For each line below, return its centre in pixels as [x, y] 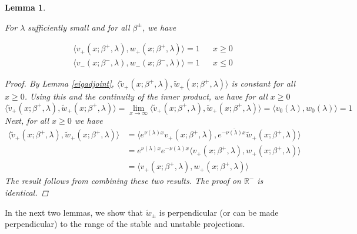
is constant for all [263, 83]
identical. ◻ [27, 192]
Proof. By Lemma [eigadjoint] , [59, 83]
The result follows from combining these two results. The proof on [123, 181]
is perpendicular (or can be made [219, 212]
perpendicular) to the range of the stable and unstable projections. [125, 224]
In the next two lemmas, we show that [74, 212]
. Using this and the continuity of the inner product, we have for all [146, 96]
